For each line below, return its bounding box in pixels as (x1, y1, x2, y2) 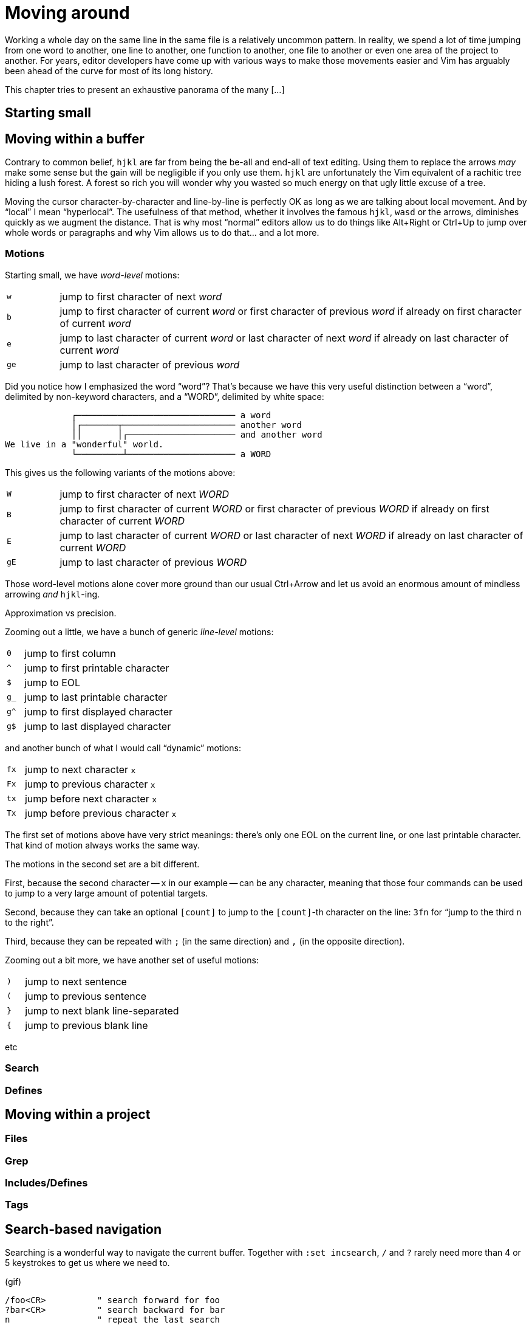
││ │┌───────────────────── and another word (71, 429, 322, 439)
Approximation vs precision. (5, 607, 117, 618)
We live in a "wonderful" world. (5, 439, 164, 449)
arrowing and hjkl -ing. (5, 588, 100, 599)
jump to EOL (24, 676, 81, 689)
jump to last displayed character (24, 720, 171, 732)
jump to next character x (24, 763, 136, 776)
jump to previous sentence (25, 989, 147, 1002)
